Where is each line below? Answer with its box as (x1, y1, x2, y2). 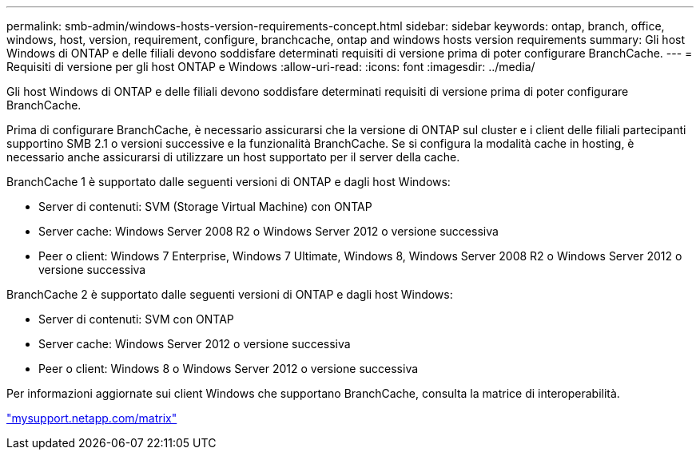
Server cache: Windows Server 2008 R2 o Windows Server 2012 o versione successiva (38, 224, 499, 238)
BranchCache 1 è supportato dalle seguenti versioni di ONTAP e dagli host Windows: (6, 175, 451, 188)
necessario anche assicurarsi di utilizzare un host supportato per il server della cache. (6, 150, 460, 164)
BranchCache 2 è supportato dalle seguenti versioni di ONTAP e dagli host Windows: (6, 287, 453, 301)
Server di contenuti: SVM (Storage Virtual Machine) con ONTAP (38, 200, 372, 213)
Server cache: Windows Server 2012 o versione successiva (38, 337, 351, 351)
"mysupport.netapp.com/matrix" (6, 411, 177, 425)
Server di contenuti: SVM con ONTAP (38, 312, 234, 326)
